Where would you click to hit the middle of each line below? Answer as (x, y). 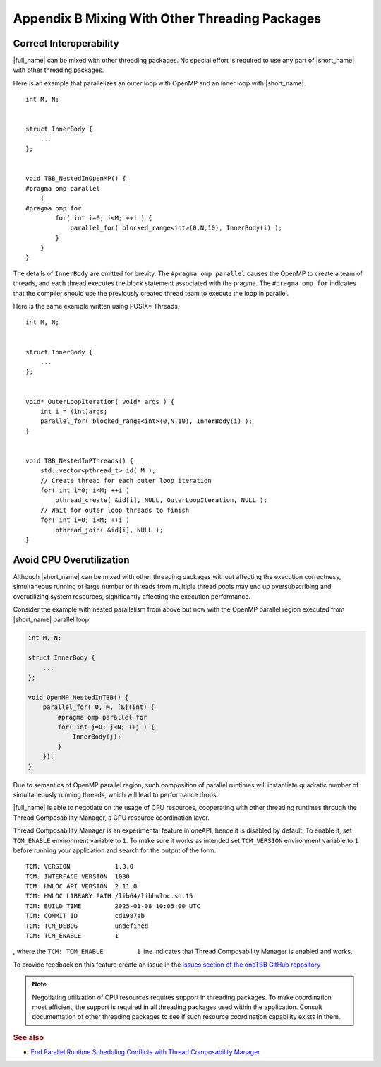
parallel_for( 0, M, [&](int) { (99, 707)
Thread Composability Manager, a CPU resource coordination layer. (111, 817)
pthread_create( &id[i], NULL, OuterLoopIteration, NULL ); (161, 500)
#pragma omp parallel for (102, 717)
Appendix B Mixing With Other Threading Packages (167, 18)
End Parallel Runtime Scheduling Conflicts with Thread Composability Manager (145, 1052)
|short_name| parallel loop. (52, 619)
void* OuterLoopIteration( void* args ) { (100, 401)
